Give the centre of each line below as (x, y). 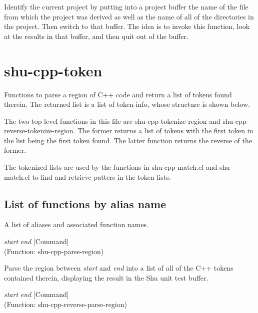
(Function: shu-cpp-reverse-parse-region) (65, 304)
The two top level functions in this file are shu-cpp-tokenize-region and (112, 121)
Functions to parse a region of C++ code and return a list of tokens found (118, 94)
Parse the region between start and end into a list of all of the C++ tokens (119, 268)
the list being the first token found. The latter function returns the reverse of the (128, 140)
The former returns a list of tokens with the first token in (165, 131)
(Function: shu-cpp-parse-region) (54, 251)
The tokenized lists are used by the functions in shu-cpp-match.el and (111, 167)
